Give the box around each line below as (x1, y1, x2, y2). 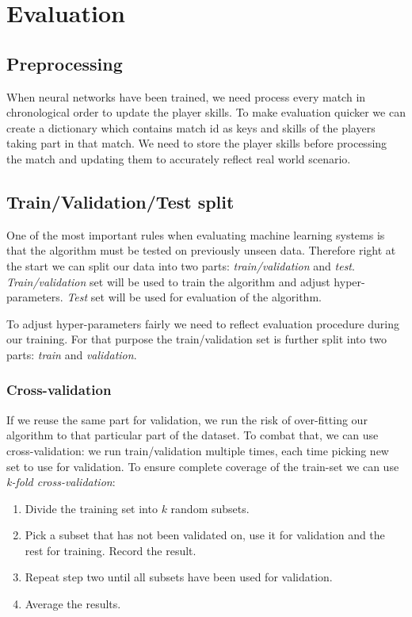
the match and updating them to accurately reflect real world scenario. (6, 150, 351, 167)
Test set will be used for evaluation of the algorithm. (67, 289, 322, 305)
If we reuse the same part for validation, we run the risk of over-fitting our (6, 411, 368, 427)
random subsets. (170, 500, 250, 516)
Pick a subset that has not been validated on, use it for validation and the (25, 527, 385, 543)
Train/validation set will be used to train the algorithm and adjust (6, 273, 330, 289)
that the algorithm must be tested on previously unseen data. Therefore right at (6, 242, 396, 259)
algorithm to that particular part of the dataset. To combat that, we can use (6, 427, 379, 443)
